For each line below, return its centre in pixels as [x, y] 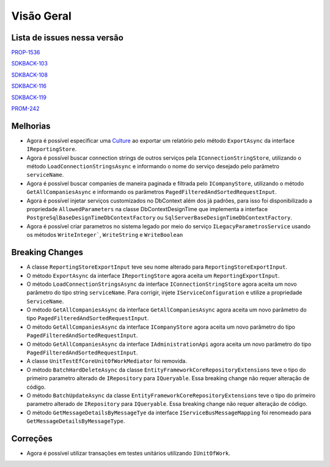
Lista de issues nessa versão [67, 38]
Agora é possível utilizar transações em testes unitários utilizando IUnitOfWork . [128, 454]
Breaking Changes [47, 252]
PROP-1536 [26, 53]
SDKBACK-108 [30, 75]
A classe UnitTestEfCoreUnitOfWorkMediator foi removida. [107, 361]
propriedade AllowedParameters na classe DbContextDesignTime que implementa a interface [147, 209]
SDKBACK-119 [29, 97]
